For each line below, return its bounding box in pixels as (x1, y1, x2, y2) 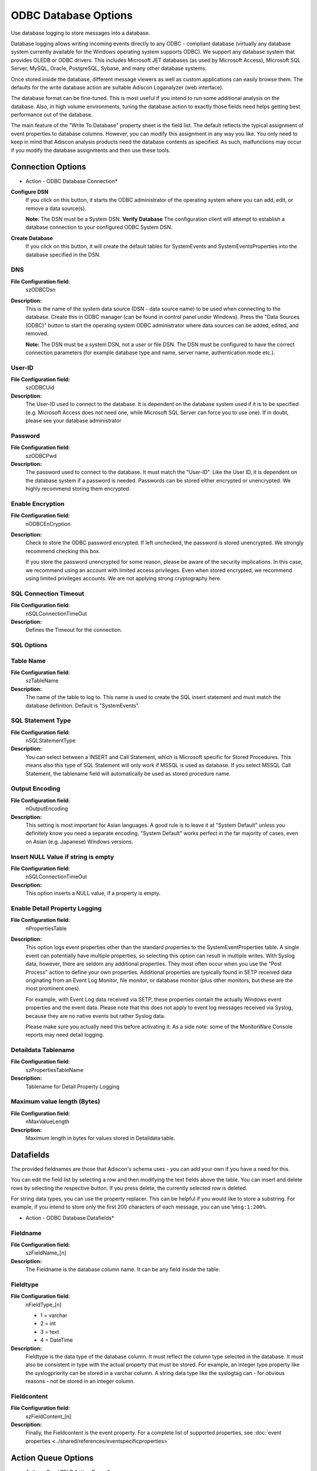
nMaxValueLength (25, 1118, 70, 1125)
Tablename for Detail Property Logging (25, 1083, 120, 1090)
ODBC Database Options (11, 9, 133, 22)
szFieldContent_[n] (25, 1413, 72, 1420)
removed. (25, 330, 49, 337)
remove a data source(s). (25, 205, 86, 212)
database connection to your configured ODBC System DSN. (25, 224, 173, 231)
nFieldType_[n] (25, 1301, 62, 1308)
